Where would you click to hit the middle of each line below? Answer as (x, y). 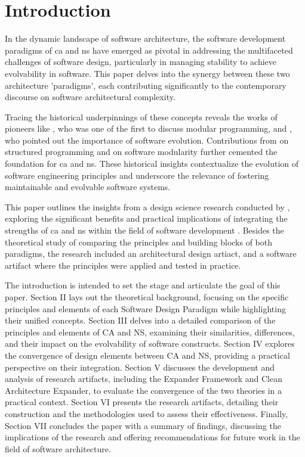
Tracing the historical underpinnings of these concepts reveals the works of (141, 116)
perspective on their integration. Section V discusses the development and (140, 367)
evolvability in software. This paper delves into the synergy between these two (147, 73)
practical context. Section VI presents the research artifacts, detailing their (142, 402)
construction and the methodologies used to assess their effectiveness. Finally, (147, 413)
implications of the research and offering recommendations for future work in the (152, 437)
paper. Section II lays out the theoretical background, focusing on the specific (147, 297)
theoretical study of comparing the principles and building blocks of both (139, 242)
